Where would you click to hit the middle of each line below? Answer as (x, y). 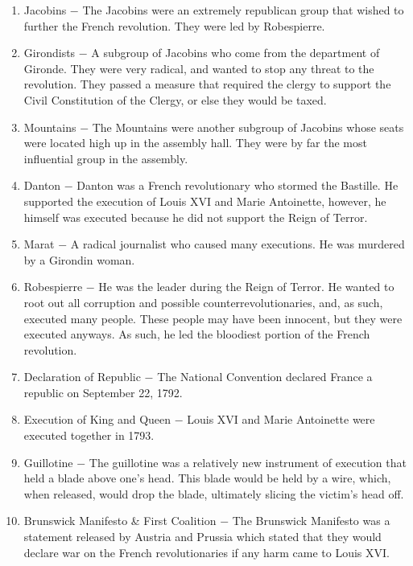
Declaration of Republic (82, 377)
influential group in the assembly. (106, 158)
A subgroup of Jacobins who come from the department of (235, 53)
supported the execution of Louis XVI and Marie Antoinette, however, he (205, 201)
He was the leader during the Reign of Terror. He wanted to (246, 287)
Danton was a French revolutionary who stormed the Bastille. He (237, 185)
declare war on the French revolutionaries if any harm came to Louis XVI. (206, 552)
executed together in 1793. (89, 435)
